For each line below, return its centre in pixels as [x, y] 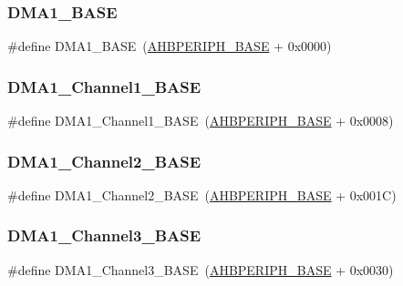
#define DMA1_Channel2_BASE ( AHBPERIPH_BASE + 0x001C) [202, 194]
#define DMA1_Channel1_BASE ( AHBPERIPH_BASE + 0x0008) [201, 121]
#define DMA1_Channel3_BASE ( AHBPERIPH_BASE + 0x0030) [201, 269]
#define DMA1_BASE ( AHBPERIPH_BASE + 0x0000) [170, 46]
